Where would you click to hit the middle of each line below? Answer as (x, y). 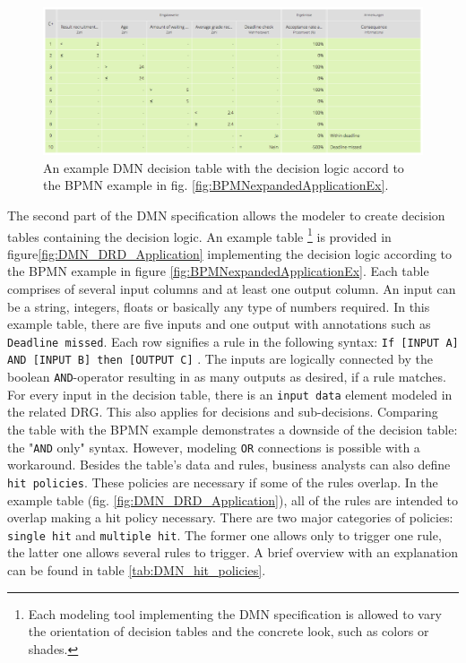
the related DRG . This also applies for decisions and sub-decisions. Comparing (223, 412)
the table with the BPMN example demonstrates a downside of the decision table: (233, 430)
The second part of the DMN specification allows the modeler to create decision (226, 215)
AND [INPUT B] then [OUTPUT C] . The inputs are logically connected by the (220, 359)
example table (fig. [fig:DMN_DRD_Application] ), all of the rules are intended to (233, 499)
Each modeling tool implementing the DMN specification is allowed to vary (235, 613)
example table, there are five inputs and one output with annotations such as (219, 324)
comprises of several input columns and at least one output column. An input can (232, 289)
